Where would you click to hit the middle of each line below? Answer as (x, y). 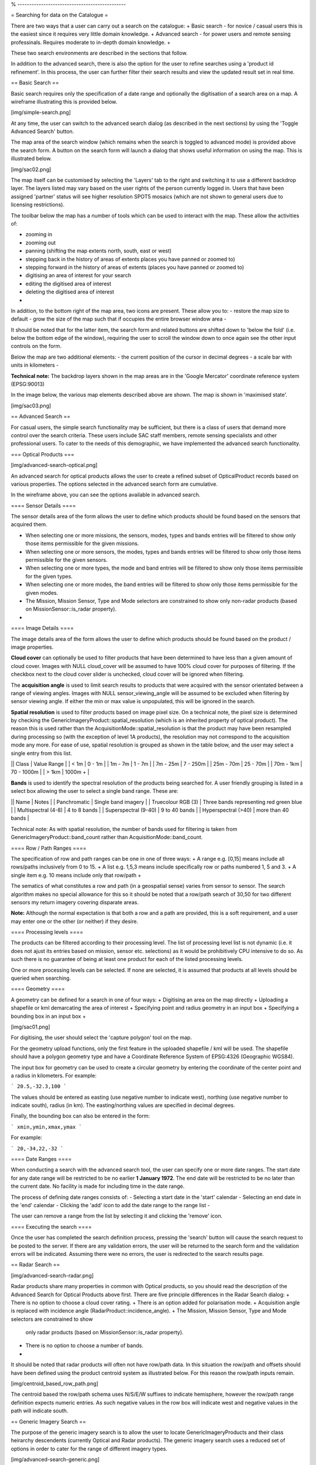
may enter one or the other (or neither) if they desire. (75, 921)
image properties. (32, 647)
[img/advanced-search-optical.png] (54, 465)
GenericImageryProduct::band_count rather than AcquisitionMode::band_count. (107, 837)
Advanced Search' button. (42, 131)
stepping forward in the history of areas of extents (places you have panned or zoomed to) (135, 267)
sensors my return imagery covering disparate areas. (75, 902)
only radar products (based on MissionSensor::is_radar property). (104, 1333)
